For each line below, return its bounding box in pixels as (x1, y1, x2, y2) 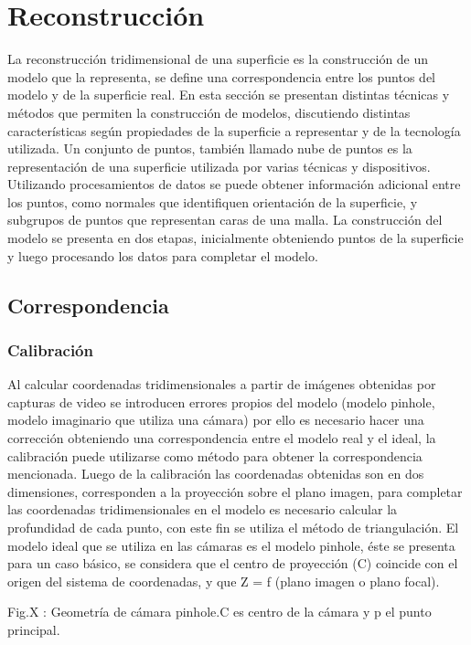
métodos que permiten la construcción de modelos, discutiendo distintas (7, 102, 411, 122)
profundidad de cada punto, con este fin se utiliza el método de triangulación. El (7, 518, 459, 536)
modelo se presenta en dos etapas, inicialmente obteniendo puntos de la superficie (7, 228, 464, 248)
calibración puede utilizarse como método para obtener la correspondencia (7, 446, 423, 465)
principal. (7, 619, 60, 639)
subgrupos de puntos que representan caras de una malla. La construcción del (7, 210, 443, 229)
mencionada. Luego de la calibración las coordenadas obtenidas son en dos (7, 464, 424, 483)
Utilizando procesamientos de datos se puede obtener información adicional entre (7, 174, 461, 194)
